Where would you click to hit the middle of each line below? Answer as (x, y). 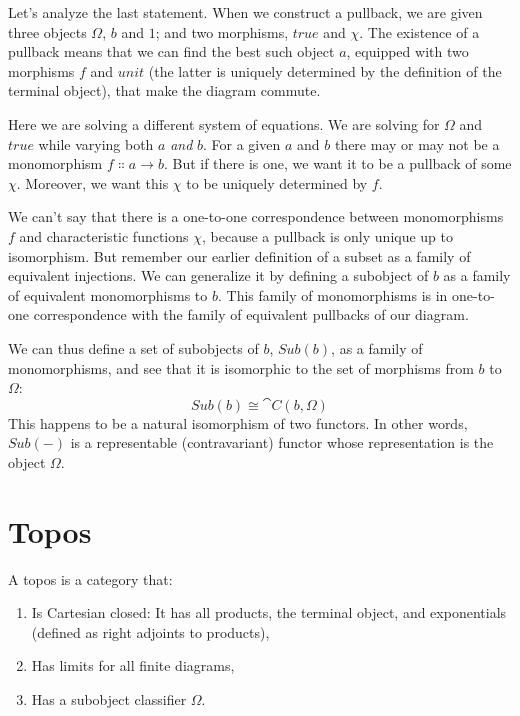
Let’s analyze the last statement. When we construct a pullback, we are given (245, 12)
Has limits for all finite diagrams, (133, 665)
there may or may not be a (417, 143)
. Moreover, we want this (92, 182)
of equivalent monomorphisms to (108, 294)
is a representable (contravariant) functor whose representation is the (282, 442)
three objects (47, 31)
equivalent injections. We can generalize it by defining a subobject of (218, 275)
